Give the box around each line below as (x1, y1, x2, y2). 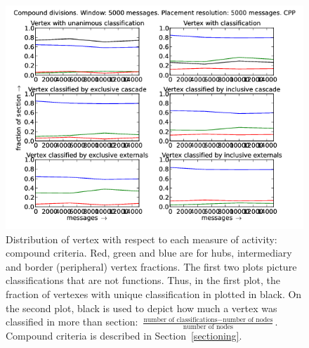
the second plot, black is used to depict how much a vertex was (6, 300, 277, 315)
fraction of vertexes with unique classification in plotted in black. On (6, 286, 302, 301)
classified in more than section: (6, 314, 138, 329)
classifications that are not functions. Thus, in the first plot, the (6, 273, 281, 288)
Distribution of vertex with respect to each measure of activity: (6, 231, 277, 246)
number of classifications (143, 316, 218, 323)
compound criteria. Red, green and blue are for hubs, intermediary (6, 245, 292, 260)
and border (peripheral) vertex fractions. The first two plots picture (6, 259, 297, 273)
